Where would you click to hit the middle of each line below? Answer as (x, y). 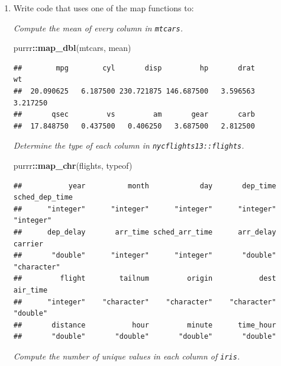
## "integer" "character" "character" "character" (145, 302)
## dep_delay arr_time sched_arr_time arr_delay (145, 232)
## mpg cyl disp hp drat (134, 68)
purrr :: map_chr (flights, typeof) (73, 166)
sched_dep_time (43, 198)
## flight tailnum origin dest (145, 279)
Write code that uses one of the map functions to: (104, 8)
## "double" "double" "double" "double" (145, 337)
